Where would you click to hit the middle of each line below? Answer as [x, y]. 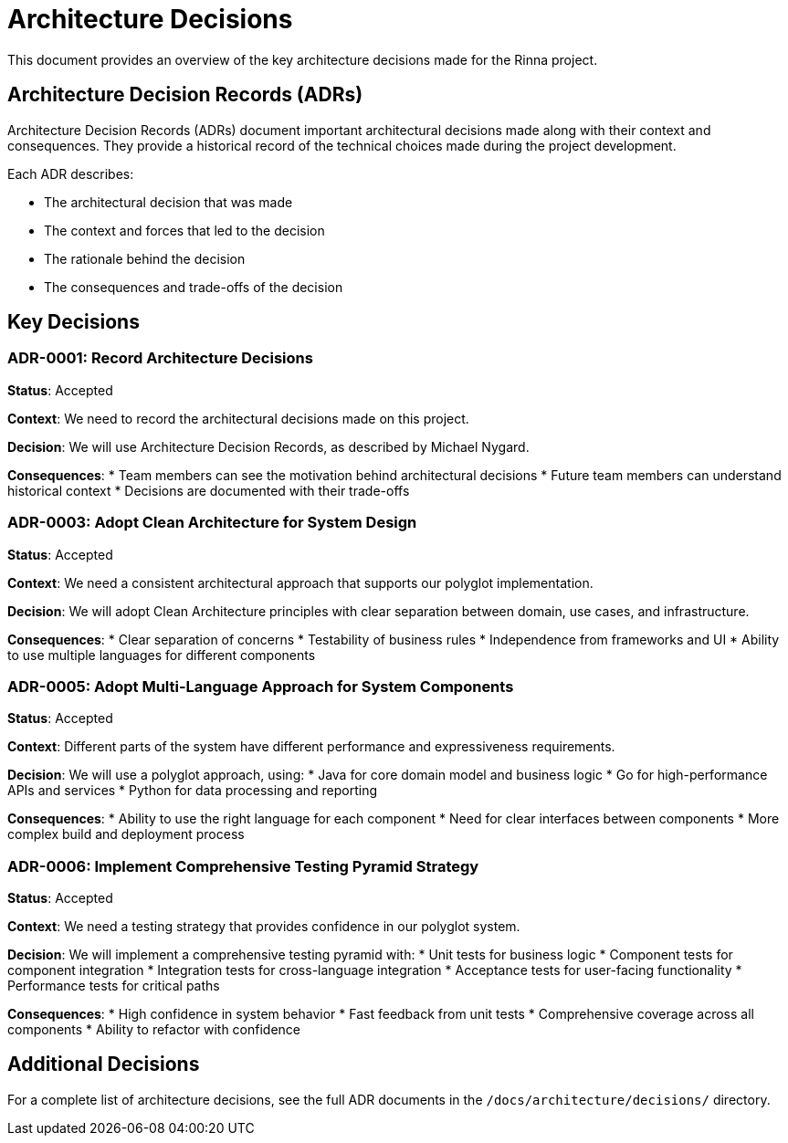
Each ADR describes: [71, 173]
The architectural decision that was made [168, 202]
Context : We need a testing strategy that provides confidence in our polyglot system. [264, 927]
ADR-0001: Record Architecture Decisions [160, 358]
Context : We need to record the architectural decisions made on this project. [238, 418]
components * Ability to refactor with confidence [154, 1030]
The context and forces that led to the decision [184, 230]
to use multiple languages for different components [162, 655]
